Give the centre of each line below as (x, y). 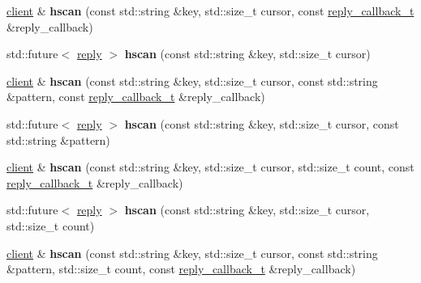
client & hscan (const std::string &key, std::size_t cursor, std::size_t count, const (210, 167)
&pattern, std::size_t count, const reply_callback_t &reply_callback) (181, 269)
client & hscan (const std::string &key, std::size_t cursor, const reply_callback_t (210, 11)
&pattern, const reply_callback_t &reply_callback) (136, 97)
